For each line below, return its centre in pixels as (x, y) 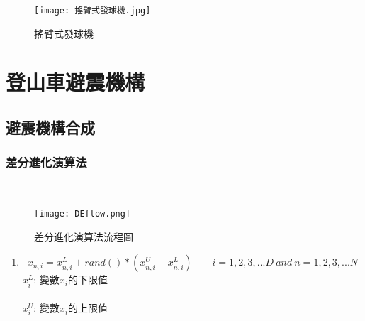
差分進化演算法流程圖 (84, 236)
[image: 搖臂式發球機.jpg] (92, 11)
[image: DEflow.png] (83, 214)
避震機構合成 (50, 127)
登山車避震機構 (75, 82)
